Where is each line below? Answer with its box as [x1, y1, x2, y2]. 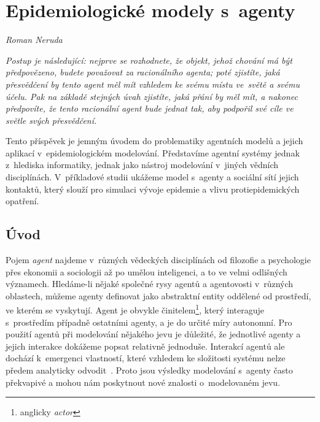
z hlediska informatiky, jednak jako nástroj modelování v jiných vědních [6, 158, 279, 171]
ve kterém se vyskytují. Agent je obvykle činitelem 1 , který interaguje [6, 302, 265, 316]
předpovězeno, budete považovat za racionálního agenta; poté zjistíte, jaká [6, 66, 280, 79]
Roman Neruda [6, 33, 63, 46]
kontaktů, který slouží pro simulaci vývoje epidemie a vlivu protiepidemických [6, 182, 300, 195]
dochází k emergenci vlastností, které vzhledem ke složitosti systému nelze [6, 351, 286, 364]
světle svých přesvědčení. [6, 113, 97, 126]
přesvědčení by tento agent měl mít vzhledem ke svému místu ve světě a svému [6, 77, 300, 90]
